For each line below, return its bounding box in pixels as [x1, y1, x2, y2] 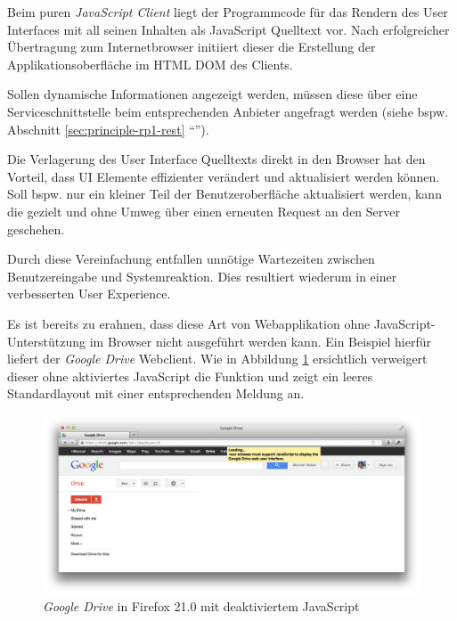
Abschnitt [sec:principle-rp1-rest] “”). [7, 119, 209, 138]
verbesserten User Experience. [7, 284, 171, 303]
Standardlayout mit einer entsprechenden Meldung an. [7, 384, 305, 403]
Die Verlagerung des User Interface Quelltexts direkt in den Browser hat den [7, 150, 426, 168]
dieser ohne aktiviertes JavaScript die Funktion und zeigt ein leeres [7, 366, 373, 385]
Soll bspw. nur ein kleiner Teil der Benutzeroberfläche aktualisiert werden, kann [7, 184, 442, 203]
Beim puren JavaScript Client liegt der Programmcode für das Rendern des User [7, 3, 448, 20]
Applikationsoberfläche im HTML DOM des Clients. [7, 54, 293, 73]
